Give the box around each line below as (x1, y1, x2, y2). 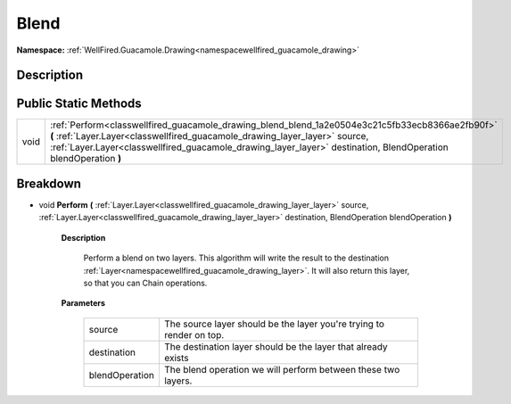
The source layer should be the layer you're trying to (163, 317, 385, 330)
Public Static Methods (16, 96, 142, 111)
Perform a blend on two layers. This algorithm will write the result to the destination (83, 252, 390, 263)
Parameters (61, 298, 106, 309)
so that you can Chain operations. (83, 277, 208, 288)
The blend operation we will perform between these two (163, 363, 400, 375)
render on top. (163, 328, 225, 341)
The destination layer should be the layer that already (163, 340, 388, 352)
